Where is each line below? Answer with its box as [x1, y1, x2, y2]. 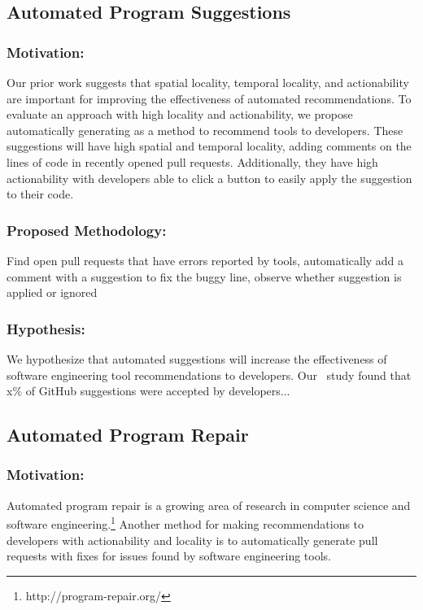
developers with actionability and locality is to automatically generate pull [7, 531, 378, 548]
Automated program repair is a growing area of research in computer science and [7, 496, 411, 513]
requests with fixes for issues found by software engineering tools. [7, 547, 331, 564]
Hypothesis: [7, 318, 85, 338]
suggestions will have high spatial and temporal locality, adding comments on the [7, 137, 412, 155]
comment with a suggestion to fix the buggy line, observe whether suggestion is [7, 268, 402, 285]
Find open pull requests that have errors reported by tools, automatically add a [7, 251, 404, 268]
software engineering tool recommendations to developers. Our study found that [7, 366, 412, 383]
